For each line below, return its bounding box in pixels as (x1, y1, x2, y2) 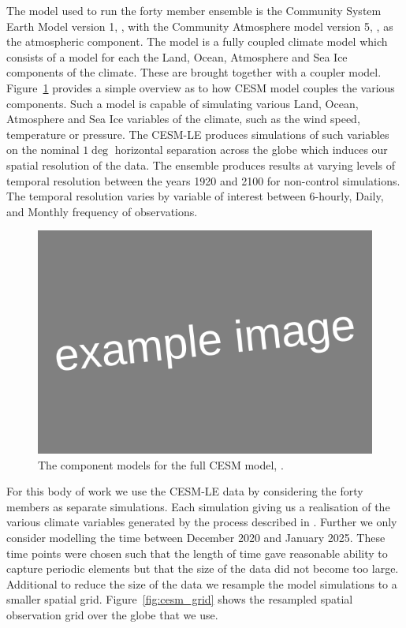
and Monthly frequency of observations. (6, 203, 198, 219)
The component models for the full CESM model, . (38, 456, 284, 473)
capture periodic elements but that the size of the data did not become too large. (6, 560, 399, 577)
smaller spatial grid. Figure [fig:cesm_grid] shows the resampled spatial (6, 591, 353, 607)
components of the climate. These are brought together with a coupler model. (6, 64, 382, 80)
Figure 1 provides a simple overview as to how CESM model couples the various (6, 79, 395, 95)
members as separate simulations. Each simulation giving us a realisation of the (6, 498, 390, 514)
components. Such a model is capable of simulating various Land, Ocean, (6, 95, 359, 111)
